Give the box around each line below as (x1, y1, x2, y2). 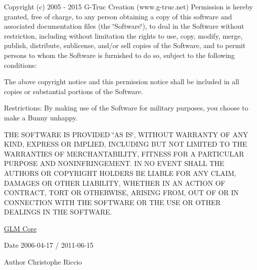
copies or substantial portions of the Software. (4, 86, 143, 96)
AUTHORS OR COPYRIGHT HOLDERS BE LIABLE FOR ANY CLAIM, (4, 167, 236, 178)
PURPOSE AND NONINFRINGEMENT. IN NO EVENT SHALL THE (4, 158, 224, 168)
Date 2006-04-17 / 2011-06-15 (4, 240, 93, 250)
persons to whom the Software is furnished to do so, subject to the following (4, 50, 235, 60)
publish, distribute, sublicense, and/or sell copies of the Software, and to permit (4, 40, 246, 51)
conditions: (4, 59, 37, 70)
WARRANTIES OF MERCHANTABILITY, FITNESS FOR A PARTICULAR (4, 148, 244, 159)
